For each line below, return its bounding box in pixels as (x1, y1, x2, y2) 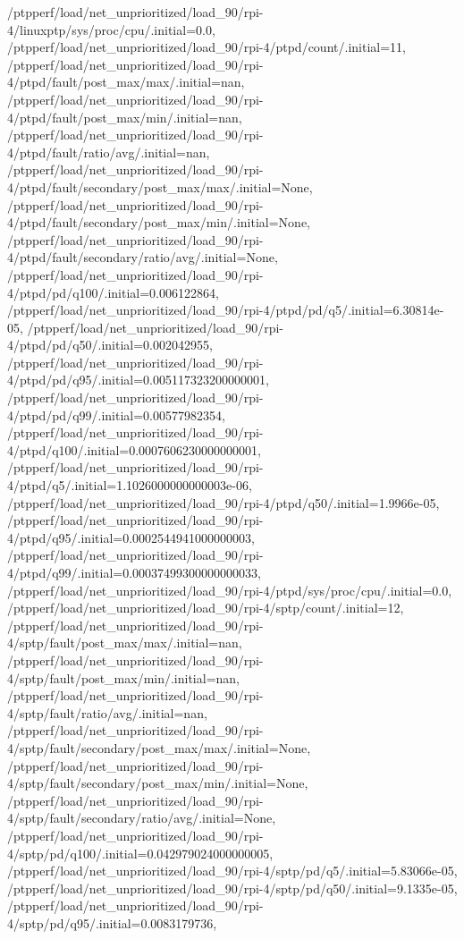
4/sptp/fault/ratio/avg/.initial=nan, (7, 703, 207, 722)
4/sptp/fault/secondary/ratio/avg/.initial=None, (7, 808, 276, 827)
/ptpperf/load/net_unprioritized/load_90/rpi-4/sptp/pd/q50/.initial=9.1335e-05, (7, 878, 458, 897)
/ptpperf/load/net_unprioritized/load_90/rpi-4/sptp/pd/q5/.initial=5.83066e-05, (7, 861, 458, 880)
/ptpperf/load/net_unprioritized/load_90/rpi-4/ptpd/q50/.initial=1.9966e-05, (7, 493, 440, 512)
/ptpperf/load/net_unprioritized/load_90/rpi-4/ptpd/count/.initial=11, (7, 38, 406, 56)
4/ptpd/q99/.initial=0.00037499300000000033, (7, 563, 261, 581)
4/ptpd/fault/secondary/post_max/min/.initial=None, (7, 213, 310, 232)
